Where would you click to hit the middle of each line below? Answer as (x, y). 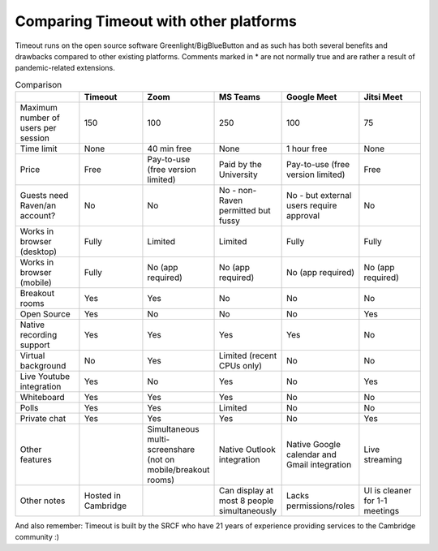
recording (39, 335)
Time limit (39, 149)
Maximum (39, 108)
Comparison (39, 84)
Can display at (246, 491)
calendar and (311, 454)
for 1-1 (376, 501)
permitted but (245, 211)
